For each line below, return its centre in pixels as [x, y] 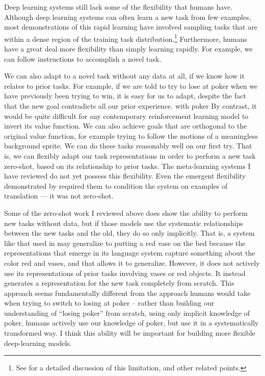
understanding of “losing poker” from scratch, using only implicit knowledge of [127, 312]
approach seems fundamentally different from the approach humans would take [127, 293]
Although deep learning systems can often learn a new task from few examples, [128, 17]
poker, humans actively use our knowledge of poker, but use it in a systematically [131, 323]
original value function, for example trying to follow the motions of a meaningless [131, 135]
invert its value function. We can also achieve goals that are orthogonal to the [126, 126]
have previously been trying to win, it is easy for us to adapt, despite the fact [125, 96]
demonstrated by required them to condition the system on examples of [116, 185]
